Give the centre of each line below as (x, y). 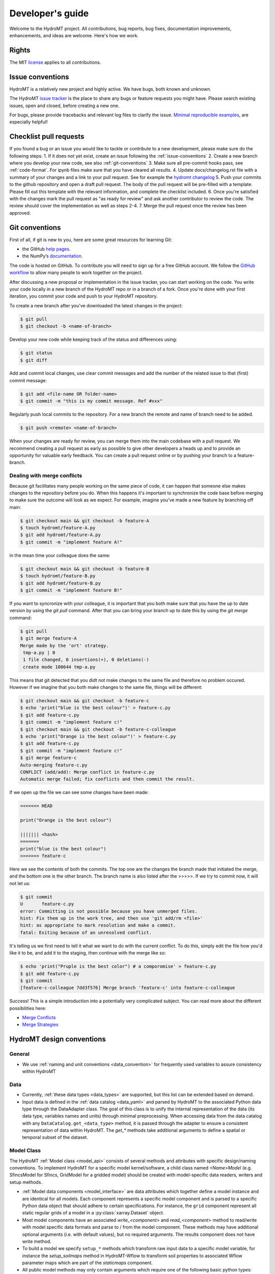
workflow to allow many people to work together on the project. (76, 273)
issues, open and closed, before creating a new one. (64, 105)
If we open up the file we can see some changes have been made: (79, 792)
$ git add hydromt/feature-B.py (61, 583)
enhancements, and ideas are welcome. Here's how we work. (74, 35)
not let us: (20, 883)
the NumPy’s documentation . (52, 256)
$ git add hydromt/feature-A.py (61, 535)
